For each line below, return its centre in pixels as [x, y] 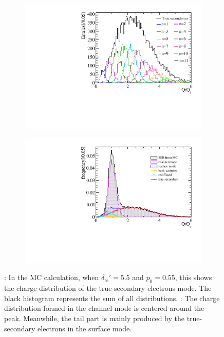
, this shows [193, 277]
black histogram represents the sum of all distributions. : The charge [112, 298]
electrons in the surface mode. [85, 328]
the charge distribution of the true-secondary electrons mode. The [108, 288]
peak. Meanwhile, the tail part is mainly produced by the [94, 318]
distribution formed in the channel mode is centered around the [104, 308]
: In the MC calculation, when [52, 277]
